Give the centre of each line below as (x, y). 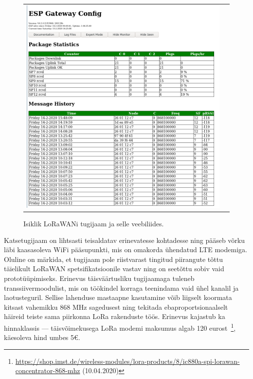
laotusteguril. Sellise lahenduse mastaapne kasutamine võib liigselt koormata (118, 297)
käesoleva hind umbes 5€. (42, 337)
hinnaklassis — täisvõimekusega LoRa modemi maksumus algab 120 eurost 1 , (120, 327)
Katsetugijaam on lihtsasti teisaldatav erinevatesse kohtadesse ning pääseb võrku (125, 240)
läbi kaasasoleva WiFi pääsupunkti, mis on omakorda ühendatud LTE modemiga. (126, 249)
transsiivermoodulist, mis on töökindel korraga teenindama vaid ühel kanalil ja (121, 288)
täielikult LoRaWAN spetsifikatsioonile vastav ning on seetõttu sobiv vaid (114, 269)
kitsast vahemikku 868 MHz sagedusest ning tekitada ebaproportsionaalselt (116, 307)
